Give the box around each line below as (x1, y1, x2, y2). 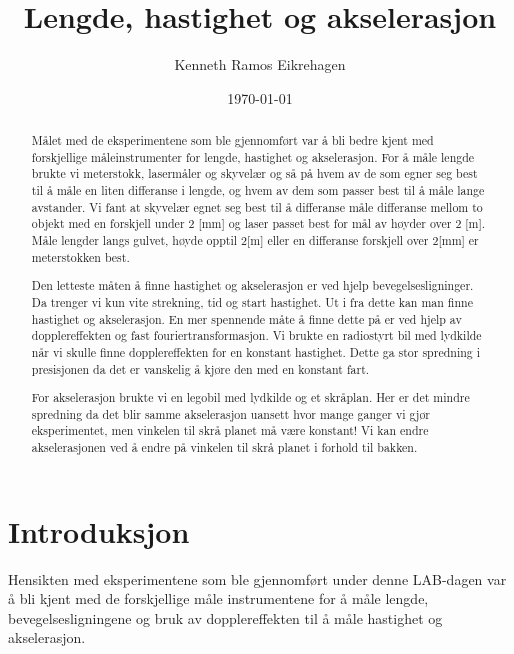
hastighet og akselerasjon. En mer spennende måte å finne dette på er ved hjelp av (31, 310, 462, 327)
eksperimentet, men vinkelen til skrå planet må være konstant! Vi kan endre (31, 422, 429, 439)
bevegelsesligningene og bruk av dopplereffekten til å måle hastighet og (8, 607, 443, 628)
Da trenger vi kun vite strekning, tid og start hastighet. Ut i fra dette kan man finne (31, 293, 473, 310)
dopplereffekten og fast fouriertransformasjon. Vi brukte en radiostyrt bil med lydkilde (31, 327, 482, 344)
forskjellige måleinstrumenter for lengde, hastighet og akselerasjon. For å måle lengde (31, 148, 475, 165)
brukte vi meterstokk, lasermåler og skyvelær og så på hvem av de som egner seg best (31, 165, 478, 182)
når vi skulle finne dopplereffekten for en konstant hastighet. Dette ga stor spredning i (31, 343, 481, 360)
